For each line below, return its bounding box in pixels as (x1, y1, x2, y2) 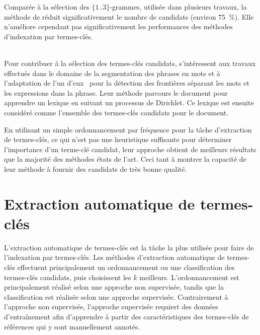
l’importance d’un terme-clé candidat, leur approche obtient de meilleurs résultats (4, 144, 256, 154)
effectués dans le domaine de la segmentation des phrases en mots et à (4, 68, 220, 78)
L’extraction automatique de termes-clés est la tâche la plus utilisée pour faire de (4, 242, 254, 252)
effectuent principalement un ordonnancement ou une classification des (17, 262, 235, 272)
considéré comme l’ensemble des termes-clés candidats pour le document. (4, 107, 229, 117)
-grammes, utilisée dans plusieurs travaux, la (110, 2, 247, 12)
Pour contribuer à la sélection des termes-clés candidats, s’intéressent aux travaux (4, 57, 256, 68)
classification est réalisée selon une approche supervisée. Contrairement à (4, 291, 228, 302)
